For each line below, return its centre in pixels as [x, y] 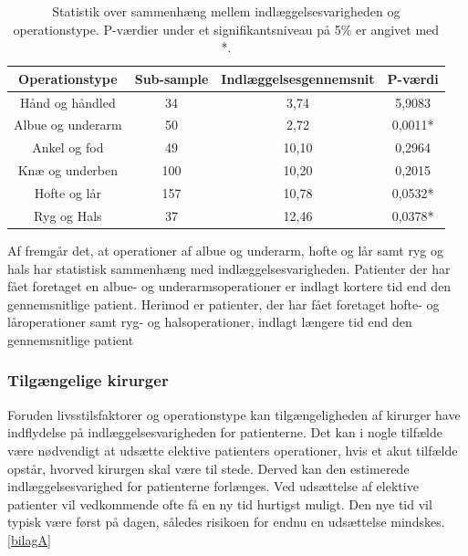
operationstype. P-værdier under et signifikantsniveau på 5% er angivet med [226, 29]
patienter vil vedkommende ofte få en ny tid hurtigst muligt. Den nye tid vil [220, 504]
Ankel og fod [68, 147]
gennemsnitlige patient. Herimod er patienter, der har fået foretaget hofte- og [224, 304]
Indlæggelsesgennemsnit [298, 78]
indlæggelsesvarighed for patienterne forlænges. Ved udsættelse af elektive [213, 486]
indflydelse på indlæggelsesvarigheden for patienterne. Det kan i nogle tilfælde [225, 432]
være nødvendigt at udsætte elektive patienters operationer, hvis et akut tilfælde [233, 450]
